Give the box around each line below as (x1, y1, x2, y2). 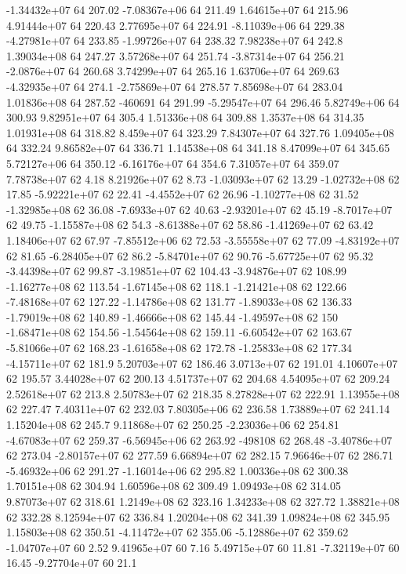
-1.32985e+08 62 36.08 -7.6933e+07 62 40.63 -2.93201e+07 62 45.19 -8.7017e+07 (6, 201, 393, 217)
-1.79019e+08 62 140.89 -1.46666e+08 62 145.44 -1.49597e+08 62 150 (6, 308, 339, 325)
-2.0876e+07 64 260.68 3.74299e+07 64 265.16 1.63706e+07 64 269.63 (6, 63, 339, 79)
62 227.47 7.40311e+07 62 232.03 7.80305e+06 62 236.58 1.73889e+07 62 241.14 (6, 401, 390, 417)
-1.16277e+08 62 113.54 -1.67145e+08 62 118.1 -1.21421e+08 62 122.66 (6, 278, 346, 294)
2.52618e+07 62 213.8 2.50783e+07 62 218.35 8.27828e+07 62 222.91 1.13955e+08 (6, 385, 400, 401)
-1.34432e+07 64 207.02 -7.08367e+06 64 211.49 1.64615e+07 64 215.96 (6, 2, 349, 17)
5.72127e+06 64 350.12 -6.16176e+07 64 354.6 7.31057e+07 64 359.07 (6, 154, 339, 171)
